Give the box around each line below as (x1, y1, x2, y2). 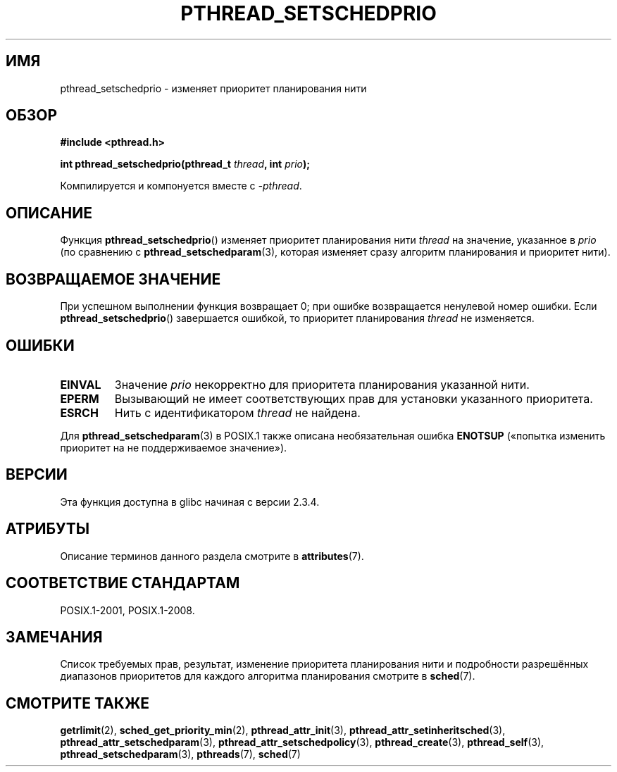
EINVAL (60, 377, 101, 392)
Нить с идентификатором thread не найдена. (114, 405, 361, 420)
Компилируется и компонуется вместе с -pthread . (60, 180, 302, 192)
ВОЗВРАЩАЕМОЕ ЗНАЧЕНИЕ (6, 270, 221, 288)
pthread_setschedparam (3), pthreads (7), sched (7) (60, 748, 301, 761)
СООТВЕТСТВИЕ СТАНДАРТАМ (6, 574, 240, 592)
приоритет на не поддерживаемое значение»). (60, 441, 287, 454)
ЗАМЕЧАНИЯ (6, 628, 103, 646)
